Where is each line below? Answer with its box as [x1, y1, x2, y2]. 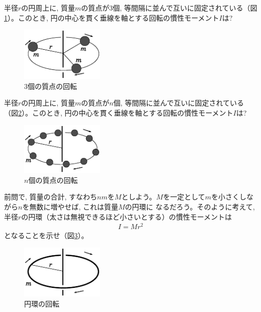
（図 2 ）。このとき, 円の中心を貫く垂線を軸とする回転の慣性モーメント [4, 108, 233, 118]
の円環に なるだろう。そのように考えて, [125, 201, 255, 212]
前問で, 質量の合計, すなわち [4, 191, 98, 202]
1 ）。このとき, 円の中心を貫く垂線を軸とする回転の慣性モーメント [4, 12, 219, 23]
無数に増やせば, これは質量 [29, 201, 118, 212]
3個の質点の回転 [24, 80, 77, 91]
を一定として [163, 191, 205, 202]
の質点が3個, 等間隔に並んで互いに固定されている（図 [81, 3, 257, 13]
